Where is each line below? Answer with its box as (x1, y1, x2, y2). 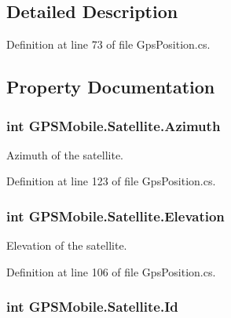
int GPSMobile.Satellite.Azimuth (6, 115, 221, 135)
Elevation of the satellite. (6, 237, 127, 254)
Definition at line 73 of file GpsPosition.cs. (6, 36, 211, 53)
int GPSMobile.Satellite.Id (6, 297, 178, 316)
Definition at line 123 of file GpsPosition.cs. (6, 173, 216, 189)
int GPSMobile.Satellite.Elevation (6, 206, 225, 225)
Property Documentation (6, 75, 215, 99)
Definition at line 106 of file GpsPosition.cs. (6, 263, 216, 280)
